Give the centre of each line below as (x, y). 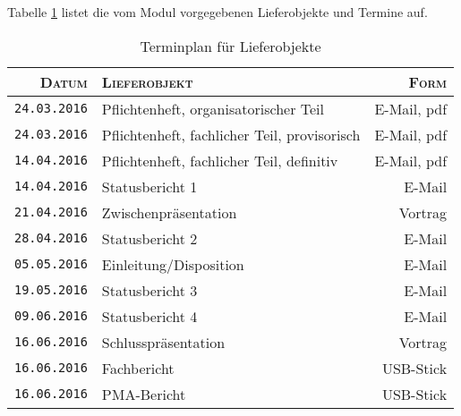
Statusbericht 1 (149, 186)
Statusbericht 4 (149, 316)
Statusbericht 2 (149, 238)
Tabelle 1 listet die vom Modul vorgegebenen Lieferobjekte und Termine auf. (218, 12)
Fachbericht (138, 368)
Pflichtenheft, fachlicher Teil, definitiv (220, 160)
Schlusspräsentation (163, 342)
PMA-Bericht (144, 394)
